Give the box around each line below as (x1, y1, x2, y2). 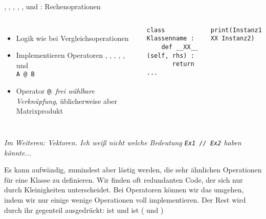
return (172, 60, 194, 68)
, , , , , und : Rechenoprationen (4, 1, 101, 11)
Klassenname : (146, 35, 194, 42)
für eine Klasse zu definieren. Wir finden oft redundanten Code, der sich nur (4, 174, 243, 185)
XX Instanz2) (210, 35, 255, 42)
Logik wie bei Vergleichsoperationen (16, 32, 129, 43)
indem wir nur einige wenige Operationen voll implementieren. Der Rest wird (4, 194, 246, 205)
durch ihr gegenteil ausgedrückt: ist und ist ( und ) (4, 204, 164, 215)
